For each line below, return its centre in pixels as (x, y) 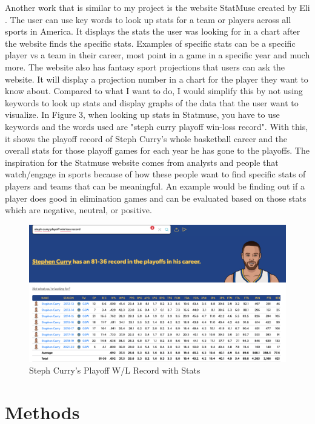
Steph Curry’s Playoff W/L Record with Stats (115, 370)
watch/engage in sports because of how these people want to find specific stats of (155, 174)
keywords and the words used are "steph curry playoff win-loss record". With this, (157, 126)
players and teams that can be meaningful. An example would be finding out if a (155, 186)
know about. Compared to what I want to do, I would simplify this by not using (154, 91)
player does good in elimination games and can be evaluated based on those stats (156, 198)
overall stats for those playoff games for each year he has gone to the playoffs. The (157, 150)
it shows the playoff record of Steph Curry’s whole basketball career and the (146, 138)
